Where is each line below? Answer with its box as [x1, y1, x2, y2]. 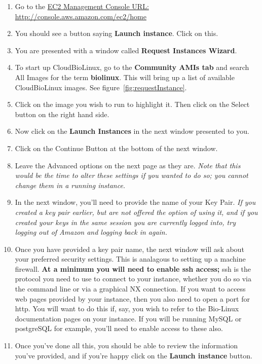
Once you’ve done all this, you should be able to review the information [15, 340, 238, 351]
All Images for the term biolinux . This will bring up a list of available [15, 71, 235, 82]
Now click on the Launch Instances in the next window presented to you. [15, 126, 249, 136]
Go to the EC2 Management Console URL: [15, 1, 149, 11]
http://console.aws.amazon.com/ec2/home [15, 11, 146, 21]
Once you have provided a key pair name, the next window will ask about [15, 243, 244, 254]
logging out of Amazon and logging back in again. [15, 227, 168, 237]
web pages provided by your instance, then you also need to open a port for [15, 293, 250, 304]
